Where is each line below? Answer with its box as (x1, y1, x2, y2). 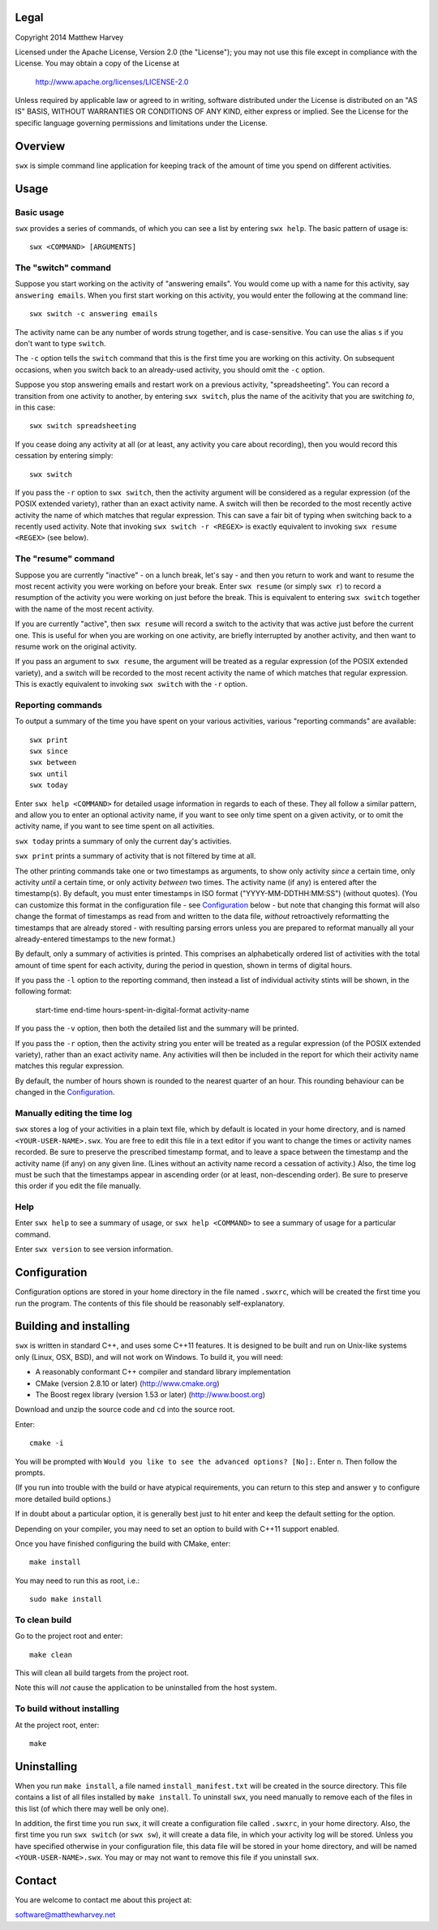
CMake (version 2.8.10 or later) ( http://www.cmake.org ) (35, 1379, 220, 1388)
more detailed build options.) (15, 1494, 111, 1503)
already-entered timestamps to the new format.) (15, 933, 176, 944)
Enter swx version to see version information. (15, 1245, 174, 1254)
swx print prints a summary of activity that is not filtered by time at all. (15, 851, 256, 861)
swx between (29, 758, 77, 767)
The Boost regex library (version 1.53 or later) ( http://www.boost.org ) (35, 1390, 266, 1399)
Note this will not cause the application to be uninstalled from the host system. (15, 1683, 277, 1692)
